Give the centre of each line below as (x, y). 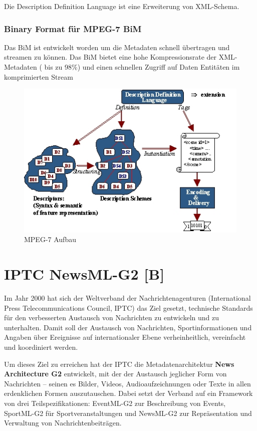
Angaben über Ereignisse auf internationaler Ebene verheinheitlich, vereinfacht (125, 337)
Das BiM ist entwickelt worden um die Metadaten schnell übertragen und (117, 47)
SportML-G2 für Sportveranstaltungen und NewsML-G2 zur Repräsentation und (128, 413)
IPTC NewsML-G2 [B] (84, 274)
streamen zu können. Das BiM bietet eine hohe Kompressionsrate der (110, 57)
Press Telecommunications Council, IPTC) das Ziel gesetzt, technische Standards (128, 307)
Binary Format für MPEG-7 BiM (73, 28)
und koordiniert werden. (41, 347)
